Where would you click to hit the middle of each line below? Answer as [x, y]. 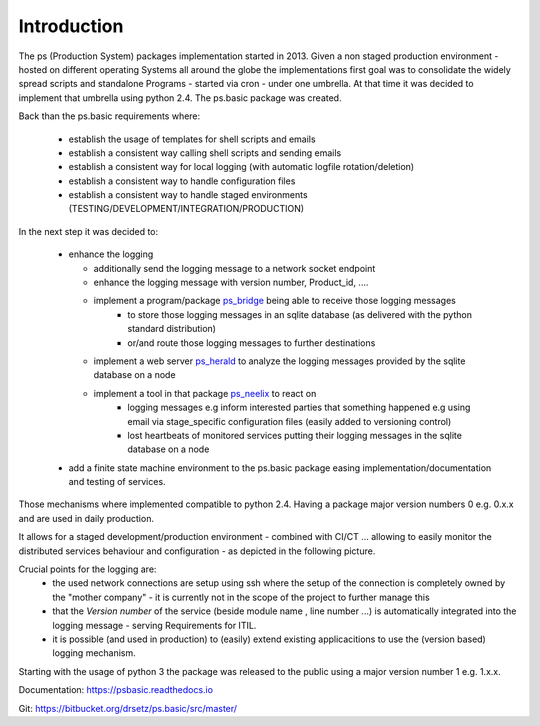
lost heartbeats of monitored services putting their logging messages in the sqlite [294, 435]
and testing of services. [117, 482]
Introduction [71, 26]
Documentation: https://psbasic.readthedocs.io [116, 690]
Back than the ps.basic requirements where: [109, 116]
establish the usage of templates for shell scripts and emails [192, 139]
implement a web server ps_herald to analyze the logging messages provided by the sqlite [279, 361]
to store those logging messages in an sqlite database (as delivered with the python [299, 314]
